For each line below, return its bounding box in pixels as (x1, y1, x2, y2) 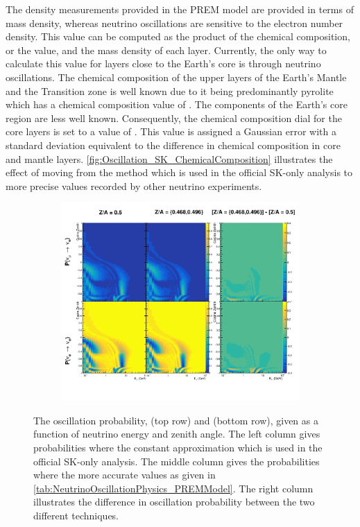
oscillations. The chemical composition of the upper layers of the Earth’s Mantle (6, 69, 347, 84)
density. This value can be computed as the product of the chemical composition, (6, 29, 350, 44)
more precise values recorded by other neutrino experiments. (6, 178, 262, 193)
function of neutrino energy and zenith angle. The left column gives (33, 426, 320, 441)
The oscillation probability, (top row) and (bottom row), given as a (33, 413, 318, 427)
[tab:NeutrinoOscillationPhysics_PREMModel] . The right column (33, 481, 314, 495)
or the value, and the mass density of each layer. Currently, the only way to (6, 42, 327, 57)
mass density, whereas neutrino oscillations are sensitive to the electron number (6, 15, 343, 30)
